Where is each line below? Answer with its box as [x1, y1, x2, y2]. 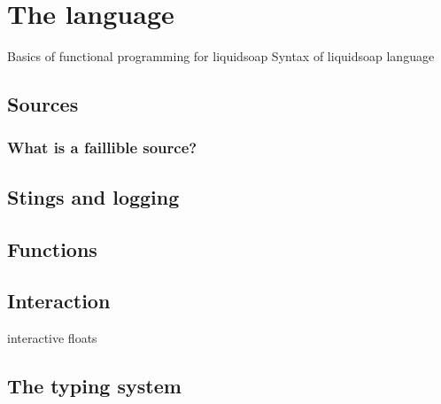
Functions [7, 235, 97, 262]
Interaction [7, 287, 111, 315]
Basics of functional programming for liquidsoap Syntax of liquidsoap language [7, 47, 435, 66]
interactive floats [7, 329, 97, 347]
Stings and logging [7, 183, 180, 210]
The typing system [7, 372, 182, 400]
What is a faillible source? [7, 136, 197, 159]
